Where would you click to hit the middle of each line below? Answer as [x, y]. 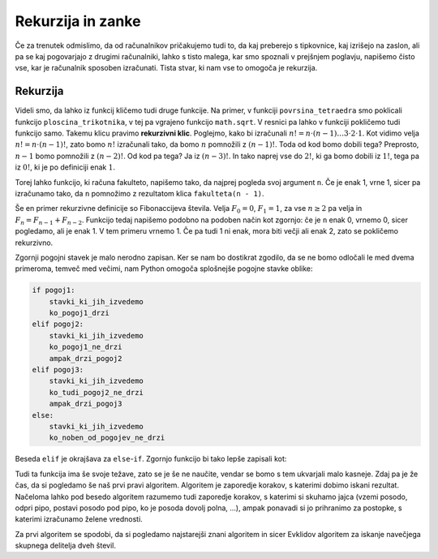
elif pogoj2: [58, 324]
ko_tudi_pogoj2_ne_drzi [96, 392]
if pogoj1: [54, 290]
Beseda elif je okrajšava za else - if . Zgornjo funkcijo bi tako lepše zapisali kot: [151, 459]
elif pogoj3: [58, 370]
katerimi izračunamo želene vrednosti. [79, 519]
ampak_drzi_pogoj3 [86, 404]
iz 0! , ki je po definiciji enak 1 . [65, 167]
